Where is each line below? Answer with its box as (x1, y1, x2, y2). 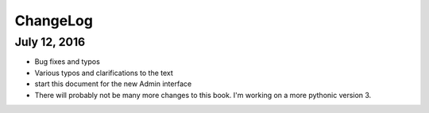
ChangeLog (14, 12, 93, 29)
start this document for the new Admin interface (34, 79, 192, 89)
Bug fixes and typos (34, 57, 101, 66)
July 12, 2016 (14, 35, 86, 49)
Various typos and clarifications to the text (34, 68, 174, 77)
